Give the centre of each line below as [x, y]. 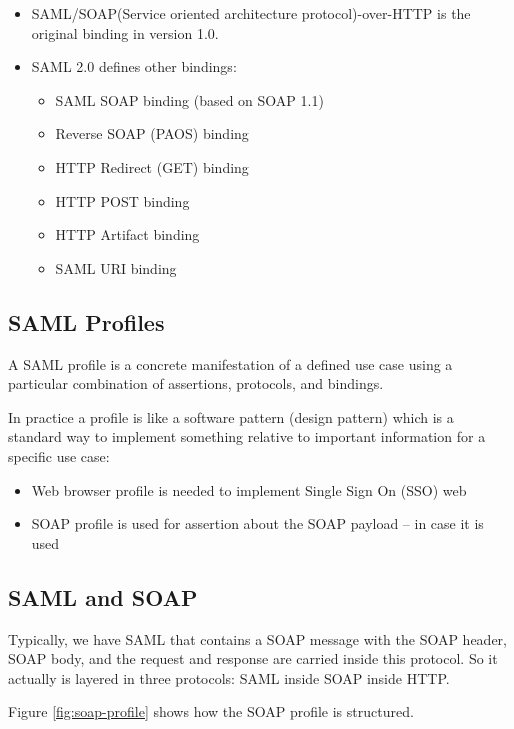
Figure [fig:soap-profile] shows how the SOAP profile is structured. [211, 711]
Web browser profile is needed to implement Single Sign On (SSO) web [249, 489]
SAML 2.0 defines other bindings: [134, 66]
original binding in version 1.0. [125, 32]
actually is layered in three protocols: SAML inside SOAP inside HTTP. [229, 677]
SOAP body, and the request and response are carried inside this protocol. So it [253, 658]
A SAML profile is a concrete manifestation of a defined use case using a [230, 363]
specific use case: [59, 455]
